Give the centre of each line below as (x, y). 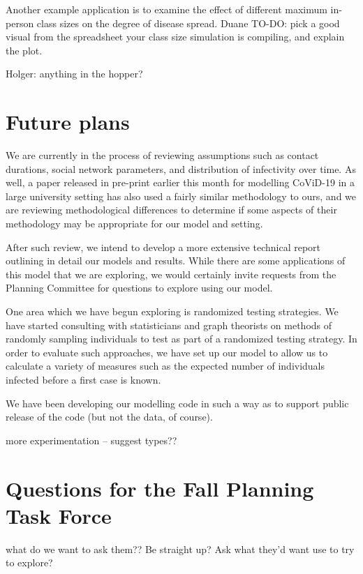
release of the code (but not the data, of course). (109, 417)
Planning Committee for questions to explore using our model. (139, 288)
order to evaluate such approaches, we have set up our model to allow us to (167, 352)
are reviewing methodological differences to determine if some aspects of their (171, 210)
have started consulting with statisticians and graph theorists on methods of (169, 325)
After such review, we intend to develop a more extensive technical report (163, 247)
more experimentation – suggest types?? (91, 440)
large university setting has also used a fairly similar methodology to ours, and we (181, 196)
